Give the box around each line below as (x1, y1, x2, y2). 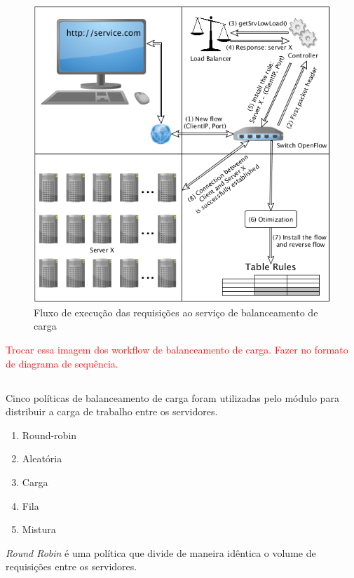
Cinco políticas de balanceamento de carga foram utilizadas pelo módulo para (6, 390, 339, 405)
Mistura (22, 522, 56, 537)
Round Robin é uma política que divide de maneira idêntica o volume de (6, 545, 316, 560)
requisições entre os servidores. (6, 559, 137, 574)
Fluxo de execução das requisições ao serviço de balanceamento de (34, 304, 318, 319)
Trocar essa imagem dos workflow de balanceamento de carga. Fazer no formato (6, 342, 348, 357)
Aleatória (22, 451, 62, 466)
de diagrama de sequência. (6, 356, 118, 370)
